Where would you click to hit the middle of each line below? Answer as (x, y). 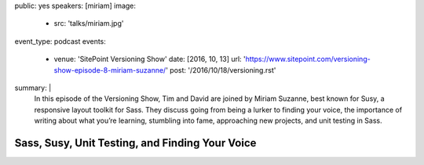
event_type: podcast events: (60, 41)
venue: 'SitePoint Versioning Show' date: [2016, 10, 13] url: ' (150, 59)
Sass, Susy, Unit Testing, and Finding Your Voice (135, 143)
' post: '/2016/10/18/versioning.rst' (221, 70)
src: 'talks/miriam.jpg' (89, 23)
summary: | (33, 88)
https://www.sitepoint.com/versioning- (308, 59)
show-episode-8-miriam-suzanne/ (110, 70)
